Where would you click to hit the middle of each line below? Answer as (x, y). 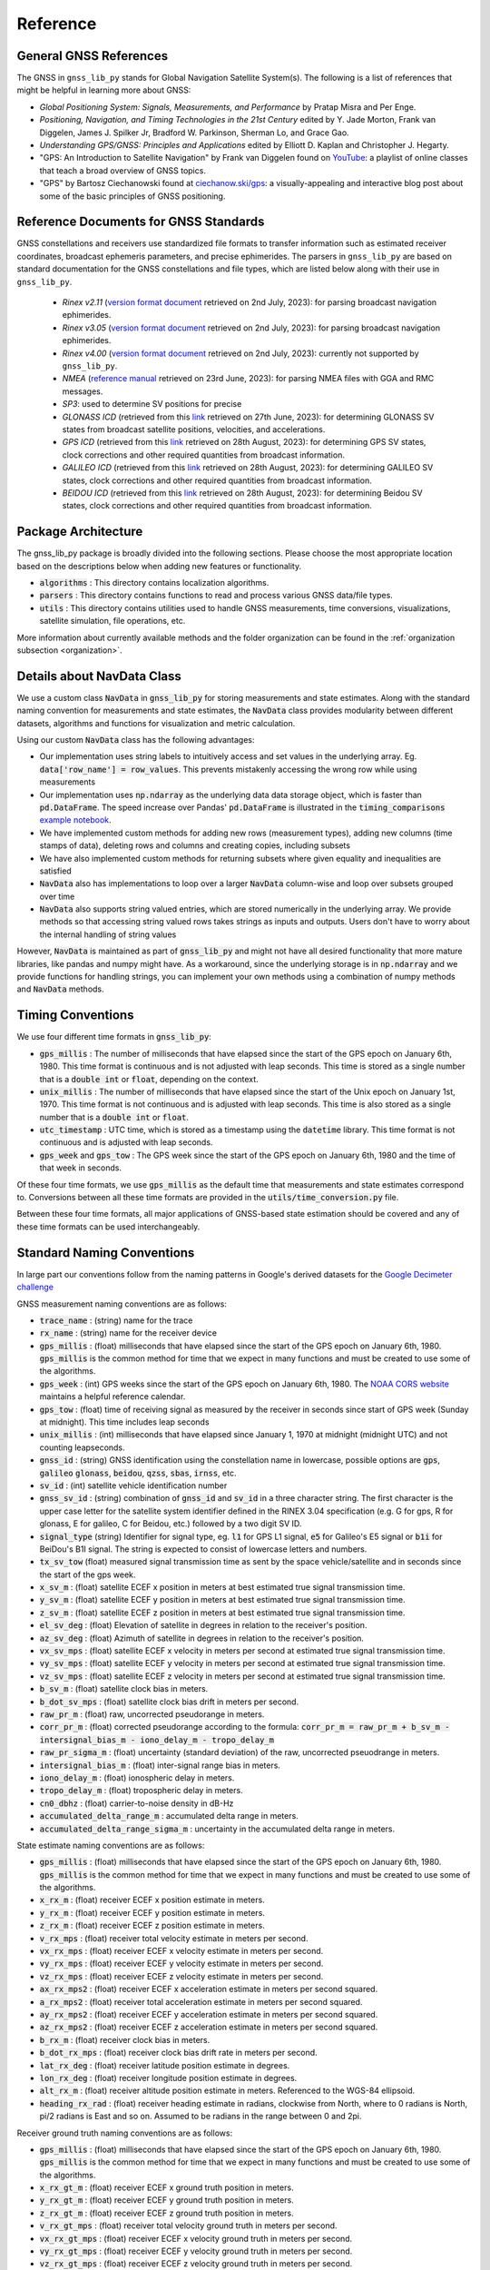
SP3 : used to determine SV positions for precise (152, 404)
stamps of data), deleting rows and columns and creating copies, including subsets (195, 845)
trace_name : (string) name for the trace (116, 1320)
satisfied (55, 871)
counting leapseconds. (83, 1447)
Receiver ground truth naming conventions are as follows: (125, 2133)
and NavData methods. (60, 989)
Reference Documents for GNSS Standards (141, 222)
